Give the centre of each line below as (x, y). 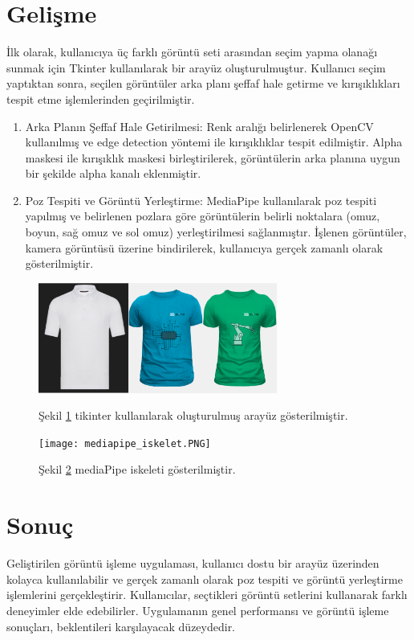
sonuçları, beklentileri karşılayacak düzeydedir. (121, 626)
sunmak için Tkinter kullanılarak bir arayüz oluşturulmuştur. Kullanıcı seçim (196, 67)
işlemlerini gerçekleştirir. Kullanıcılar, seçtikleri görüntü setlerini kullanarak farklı (207, 595)
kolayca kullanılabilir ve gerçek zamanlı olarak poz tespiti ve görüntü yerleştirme (205, 578)
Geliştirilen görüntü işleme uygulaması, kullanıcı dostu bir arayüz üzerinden (193, 563)
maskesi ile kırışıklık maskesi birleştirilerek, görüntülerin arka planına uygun (213, 157)
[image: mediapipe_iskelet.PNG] (125, 443)
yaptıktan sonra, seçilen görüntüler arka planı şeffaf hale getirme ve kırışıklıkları (203, 83)
